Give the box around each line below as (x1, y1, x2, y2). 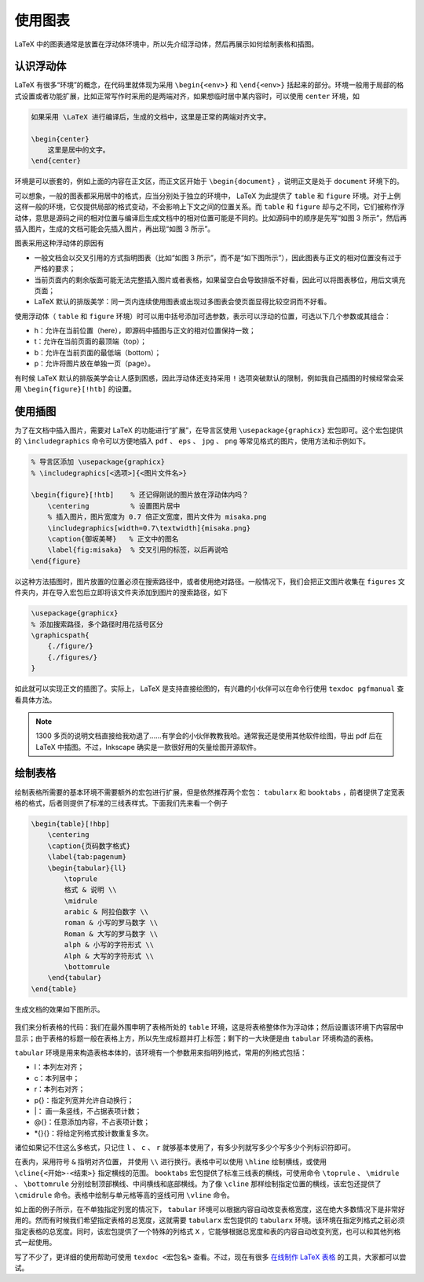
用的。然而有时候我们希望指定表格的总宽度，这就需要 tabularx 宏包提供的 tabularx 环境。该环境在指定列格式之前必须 (14, 1215, 405, 1225)
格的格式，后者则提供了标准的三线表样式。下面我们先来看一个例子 (14, 798, 228, 807)
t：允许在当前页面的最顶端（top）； (34, 336, 147, 346)
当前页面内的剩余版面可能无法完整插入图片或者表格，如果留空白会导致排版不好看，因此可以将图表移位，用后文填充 (34, 275, 406, 285)
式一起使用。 (14, 1238, 57, 1247)
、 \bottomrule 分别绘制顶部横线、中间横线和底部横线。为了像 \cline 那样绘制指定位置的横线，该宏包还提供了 (14, 1179, 382, 1188)
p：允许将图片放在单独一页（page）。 (34, 358, 155, 369)
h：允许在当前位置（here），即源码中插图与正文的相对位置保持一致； (34, 326, 256, 336)
